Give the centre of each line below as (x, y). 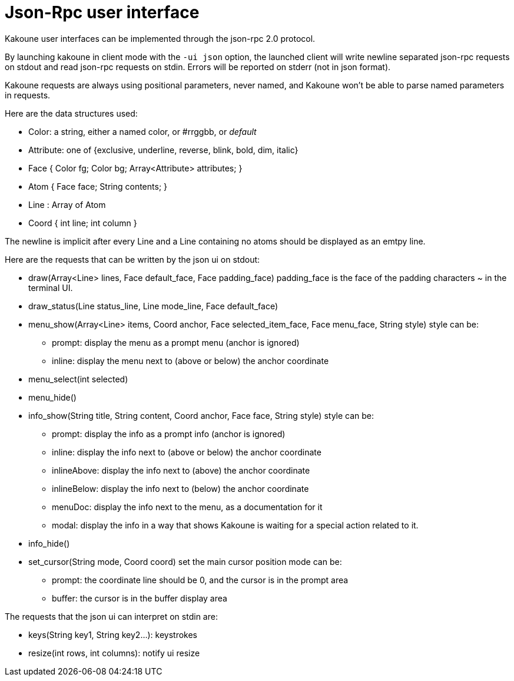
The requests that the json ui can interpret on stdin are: (111, 616)
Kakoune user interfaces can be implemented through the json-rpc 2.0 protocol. (160, 38)
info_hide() (49, 543)
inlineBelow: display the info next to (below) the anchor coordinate (180, 488)
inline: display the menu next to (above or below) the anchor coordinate (190, 361)
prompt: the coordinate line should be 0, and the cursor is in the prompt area (200, 580)
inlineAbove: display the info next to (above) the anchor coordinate (181, 470)
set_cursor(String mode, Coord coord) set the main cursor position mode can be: (185, 561)
